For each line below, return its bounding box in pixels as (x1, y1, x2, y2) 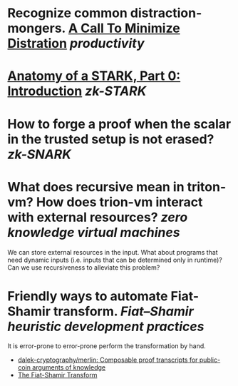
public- (199, 355, 221, 365)
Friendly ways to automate (7, 288, 168, 304)
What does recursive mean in (7, 178, 185, 195)
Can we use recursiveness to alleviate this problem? (7, 263, 160, 272)
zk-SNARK (7, 146, 71, 162)
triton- (187, 178, 227, 195)
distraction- (130, 5, 202, 21)
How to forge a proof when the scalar (7, 116, 232, 132)
